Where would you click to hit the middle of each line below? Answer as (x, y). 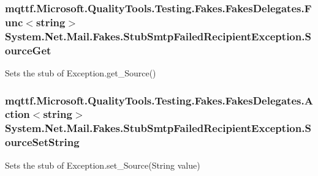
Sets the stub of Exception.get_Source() (81, 72)
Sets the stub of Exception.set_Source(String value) (103, 165)
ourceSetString (42, 142)
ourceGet (28, 50)
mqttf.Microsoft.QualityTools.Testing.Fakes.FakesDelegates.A (159, 100)
